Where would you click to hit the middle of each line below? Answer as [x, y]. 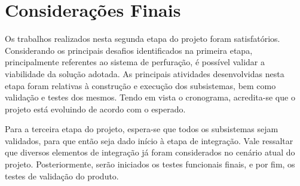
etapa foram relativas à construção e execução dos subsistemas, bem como [140, 85]
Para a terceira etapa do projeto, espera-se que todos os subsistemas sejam [142, 129]
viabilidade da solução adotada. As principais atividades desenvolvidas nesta [145, 73]
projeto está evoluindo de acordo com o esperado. [95, 109]
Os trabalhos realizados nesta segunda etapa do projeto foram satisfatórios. [143, 39]
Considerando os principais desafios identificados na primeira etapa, [129, 50]
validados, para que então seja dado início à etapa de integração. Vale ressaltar [149, 140]
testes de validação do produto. [62, 176]
